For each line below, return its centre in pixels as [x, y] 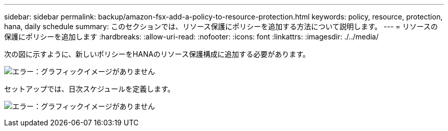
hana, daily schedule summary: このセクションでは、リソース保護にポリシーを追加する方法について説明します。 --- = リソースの [221, 26]
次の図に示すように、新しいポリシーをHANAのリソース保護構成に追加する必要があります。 [157, 54]
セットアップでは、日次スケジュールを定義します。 [89, 89]
